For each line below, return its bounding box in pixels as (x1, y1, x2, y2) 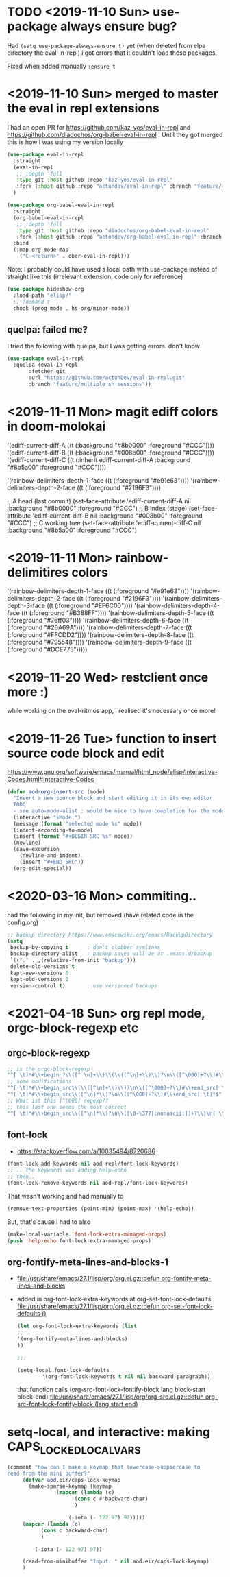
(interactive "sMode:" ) (13, 814, 81, 821)
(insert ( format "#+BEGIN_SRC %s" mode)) (13, 833, 133, 840)
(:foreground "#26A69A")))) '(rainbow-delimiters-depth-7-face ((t (7, 623, 192, 631)
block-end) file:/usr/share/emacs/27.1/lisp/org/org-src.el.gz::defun (16, 1393, 204, 1401)
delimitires (7, 564, 69, 580)
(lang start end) (94, 1400, 138, 1408)
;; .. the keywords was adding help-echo (7, 1167, 127, 1174)
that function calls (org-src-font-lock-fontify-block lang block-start (16, 1386, 206, 1394)
